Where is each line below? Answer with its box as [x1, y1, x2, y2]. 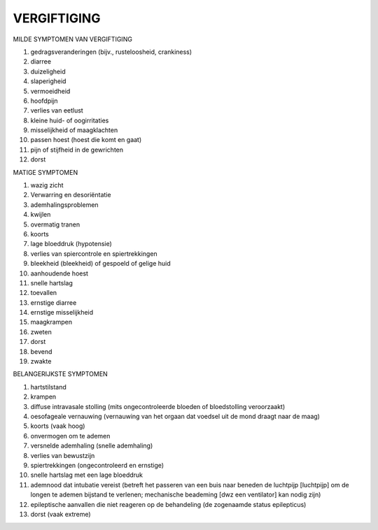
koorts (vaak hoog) [30, 422, 85, 430]
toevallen [30, 289, 57, 297]
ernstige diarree [30, 298, 77, 307]
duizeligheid [30, 67, 66, 76]
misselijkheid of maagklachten [30, 126, 118, 134]
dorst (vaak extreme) [30, 510, 91, 518]
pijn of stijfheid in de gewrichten [30, 145, 124, 154]
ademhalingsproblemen [30, 200, 99, 209]
